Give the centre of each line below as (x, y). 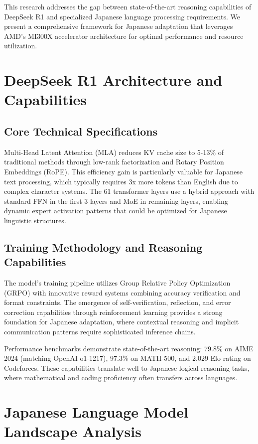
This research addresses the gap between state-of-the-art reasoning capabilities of (128, 6)
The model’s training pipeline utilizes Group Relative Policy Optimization (117, 283)
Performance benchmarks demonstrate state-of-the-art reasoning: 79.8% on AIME (129, 348)
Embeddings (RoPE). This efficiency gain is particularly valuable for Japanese (123, 171)
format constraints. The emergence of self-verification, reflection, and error (118, 302)
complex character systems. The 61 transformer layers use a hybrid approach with (129, 191)
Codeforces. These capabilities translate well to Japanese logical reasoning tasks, (127, 368)
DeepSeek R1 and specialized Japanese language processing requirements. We (122, 16)
